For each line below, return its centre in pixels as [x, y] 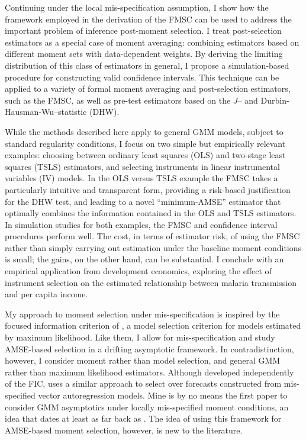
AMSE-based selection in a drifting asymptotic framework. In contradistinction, [149, 349]
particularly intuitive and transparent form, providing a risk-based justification [148, 189]
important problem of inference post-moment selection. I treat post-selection [143, 30]
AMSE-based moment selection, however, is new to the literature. [124, 430]
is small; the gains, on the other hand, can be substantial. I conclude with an [144, 259]
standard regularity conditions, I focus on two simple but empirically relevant [145, 143]
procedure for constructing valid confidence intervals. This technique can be [142, 77]
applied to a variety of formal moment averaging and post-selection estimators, [148, 89]
